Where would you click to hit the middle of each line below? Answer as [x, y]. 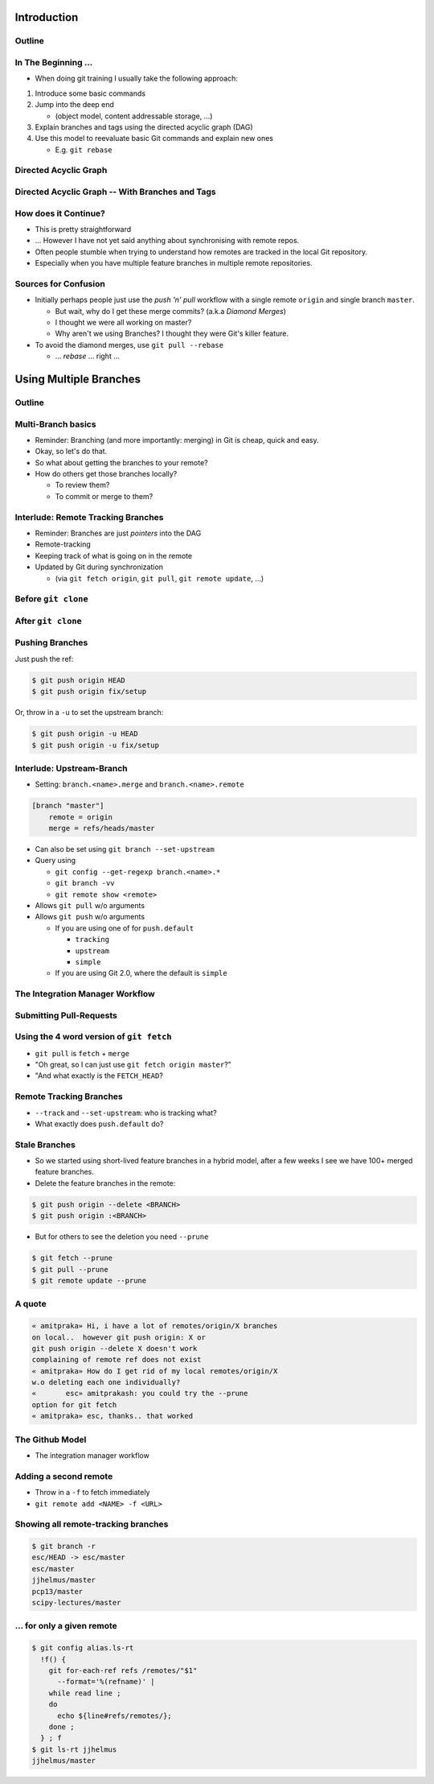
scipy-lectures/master [76, 1603]
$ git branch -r [64, 1547]
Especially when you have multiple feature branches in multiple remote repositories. [174, 263]
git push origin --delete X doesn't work [115, 1348]
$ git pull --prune [70, 1269]
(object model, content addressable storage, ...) [134, 116]
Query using [55, 861]
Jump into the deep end [74, 105]
